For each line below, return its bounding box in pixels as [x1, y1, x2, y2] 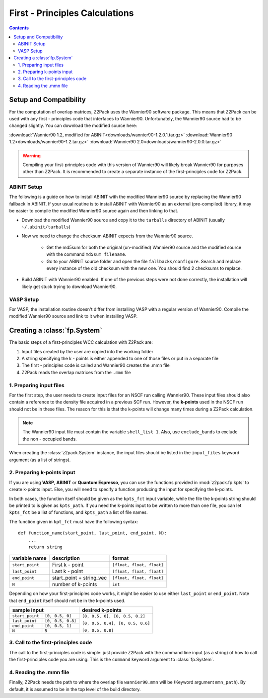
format [112, 555, 129, 562]
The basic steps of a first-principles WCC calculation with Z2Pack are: [9, 339, 153, 345]
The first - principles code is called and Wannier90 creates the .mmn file [21, 362, 170, 368]
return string [28, 544, 63, 550]
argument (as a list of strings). [9, 457, 71, 463]
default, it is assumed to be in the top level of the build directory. [9, 686, 141, 692]
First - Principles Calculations [9, 7, 134, 18]
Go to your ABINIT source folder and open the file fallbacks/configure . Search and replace [46, 258, 241, 264]
